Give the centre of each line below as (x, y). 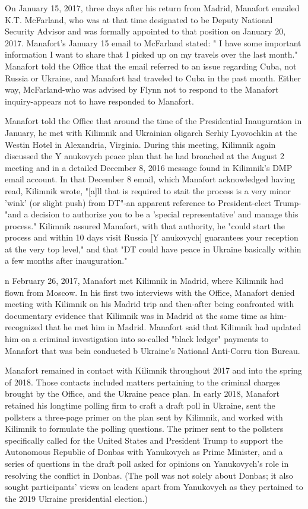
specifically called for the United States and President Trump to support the (144, 440)
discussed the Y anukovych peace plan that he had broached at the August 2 (145, 156)
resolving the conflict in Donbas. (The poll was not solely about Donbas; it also (149, 475)
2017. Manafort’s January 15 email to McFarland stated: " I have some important (153, 42)
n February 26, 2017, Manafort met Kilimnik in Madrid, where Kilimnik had (144, 281)
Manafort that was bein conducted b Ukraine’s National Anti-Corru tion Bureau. (153, 350)
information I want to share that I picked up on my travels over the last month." (151, 54)
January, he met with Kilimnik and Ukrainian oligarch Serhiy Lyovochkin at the (151, 132)
